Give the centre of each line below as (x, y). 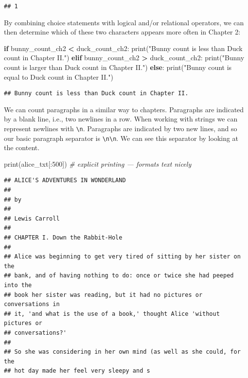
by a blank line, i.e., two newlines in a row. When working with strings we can (121, 119)
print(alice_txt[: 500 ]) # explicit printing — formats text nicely (98, 163)
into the (18, 285)
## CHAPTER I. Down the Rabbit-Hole (63, 238)
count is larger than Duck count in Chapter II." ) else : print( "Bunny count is (118, 67)
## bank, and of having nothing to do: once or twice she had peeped (119, 276)
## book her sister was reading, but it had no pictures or (103, 295)
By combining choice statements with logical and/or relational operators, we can (124, 22)
